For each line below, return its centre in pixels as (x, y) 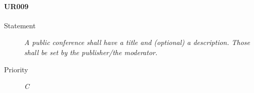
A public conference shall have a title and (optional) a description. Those (137, 42)
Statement (20, 25)
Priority (16, 69)
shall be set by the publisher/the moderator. (91, 52)
